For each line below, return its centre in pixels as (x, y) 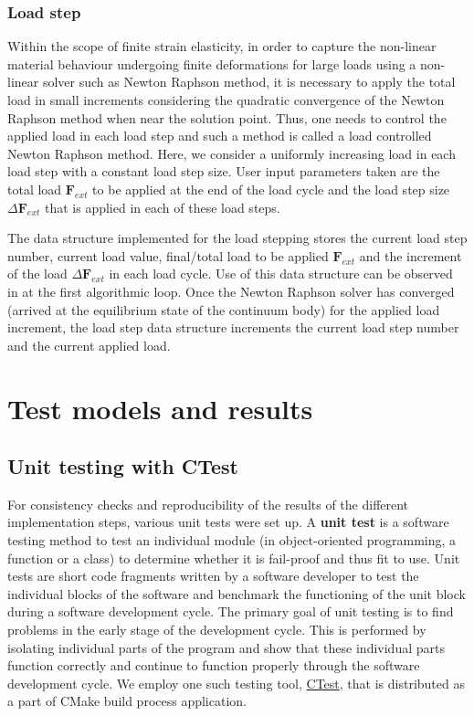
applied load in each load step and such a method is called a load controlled (220, 136)
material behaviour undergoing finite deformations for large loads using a (212, 63)
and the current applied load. (89, 345)
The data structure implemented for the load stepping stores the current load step (237, 238)
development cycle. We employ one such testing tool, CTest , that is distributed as (236, 683)
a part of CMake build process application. (127, 701)
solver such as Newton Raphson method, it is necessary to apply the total (249, 82)
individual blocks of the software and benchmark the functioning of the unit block (237, 593)
